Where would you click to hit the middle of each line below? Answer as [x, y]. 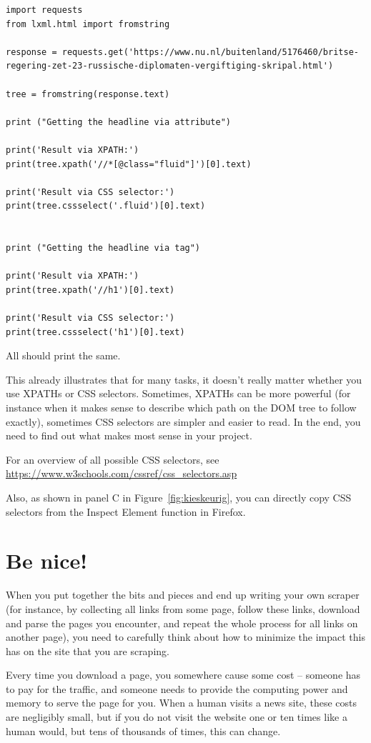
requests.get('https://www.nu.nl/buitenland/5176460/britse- [210, 52]
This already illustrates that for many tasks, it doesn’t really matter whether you [184, 379]
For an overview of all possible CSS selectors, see [113, 459]
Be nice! [47, 560]
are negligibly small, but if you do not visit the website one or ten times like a [177, 717]
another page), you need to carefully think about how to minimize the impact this [186, 637]
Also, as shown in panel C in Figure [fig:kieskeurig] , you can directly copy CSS [179, 497]
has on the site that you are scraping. [88, 650]
